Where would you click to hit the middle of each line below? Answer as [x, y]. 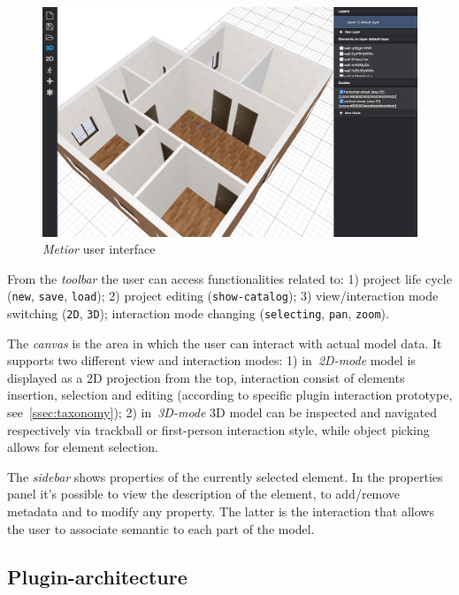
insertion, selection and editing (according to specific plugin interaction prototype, [230, 395]
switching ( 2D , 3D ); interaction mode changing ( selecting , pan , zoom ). [198, 313]
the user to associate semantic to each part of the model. [161, 528]
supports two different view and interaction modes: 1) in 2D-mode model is [211, 360]
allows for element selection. [83, 447]
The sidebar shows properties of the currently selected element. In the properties [225, 476]
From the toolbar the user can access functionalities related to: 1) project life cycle [229, 278]
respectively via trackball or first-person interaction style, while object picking [218, 429]
